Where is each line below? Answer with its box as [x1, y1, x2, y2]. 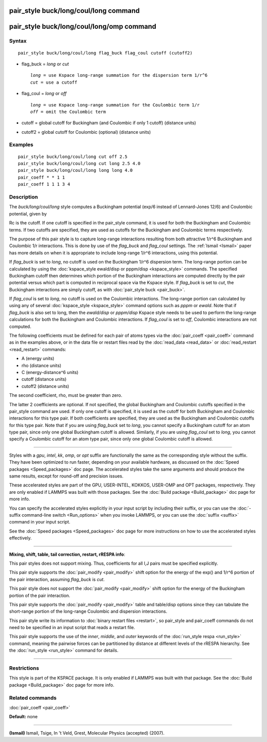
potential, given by [9, 211, 47, 216]
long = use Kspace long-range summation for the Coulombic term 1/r [30, 102, 200, 107]
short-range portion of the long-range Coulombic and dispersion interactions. [9, 608, 168, 614]
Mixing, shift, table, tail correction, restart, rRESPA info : [9, 551, 126, 557]
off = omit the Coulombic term [30, 109, 106, 114]
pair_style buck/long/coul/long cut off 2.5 [18, 154, 128, 159]
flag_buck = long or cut [21, 61, 69, 67]
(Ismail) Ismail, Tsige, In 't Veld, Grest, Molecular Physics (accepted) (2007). [9, 730, 165, 736]
